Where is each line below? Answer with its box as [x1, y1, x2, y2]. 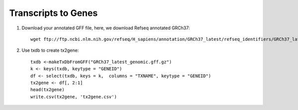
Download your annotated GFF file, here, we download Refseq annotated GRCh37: [21, 25, 190, 31]
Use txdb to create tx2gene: [21, 47, 79, 53]
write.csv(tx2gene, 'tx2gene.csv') [30, 94, 117, 100]
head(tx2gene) [30, 87, 65, 93]
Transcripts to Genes [9, 7, 98, 18]
